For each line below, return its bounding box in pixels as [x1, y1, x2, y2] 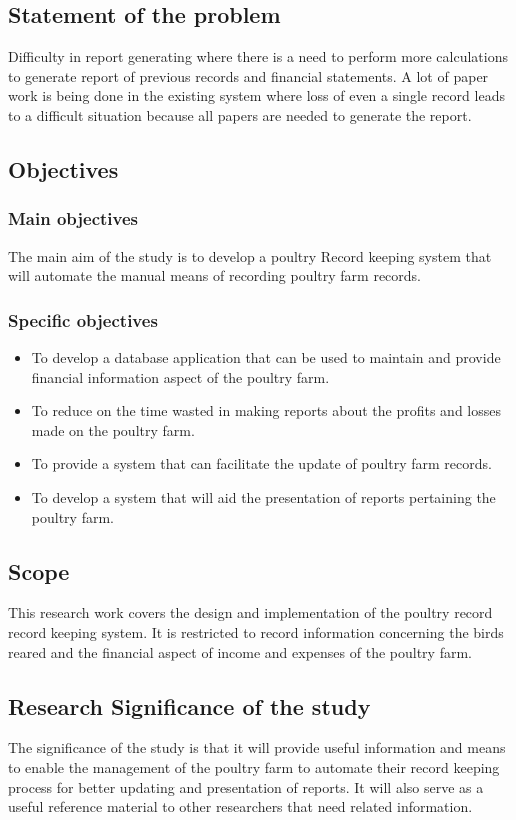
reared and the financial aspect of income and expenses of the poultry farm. [8, 641, 472, 662]
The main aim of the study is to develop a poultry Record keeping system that [8, 245, 492, 266]
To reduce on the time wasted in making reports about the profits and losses [31, 400, 502, 421]
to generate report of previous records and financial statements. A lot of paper [8, 65, 489, 86]
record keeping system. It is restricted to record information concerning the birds [8, 621, 504, 642]
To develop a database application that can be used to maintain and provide [31, 346, 501, 367]
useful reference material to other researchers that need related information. [8, 796, 473, 817]
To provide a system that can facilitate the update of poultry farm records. [31, 453, 492, 474]
